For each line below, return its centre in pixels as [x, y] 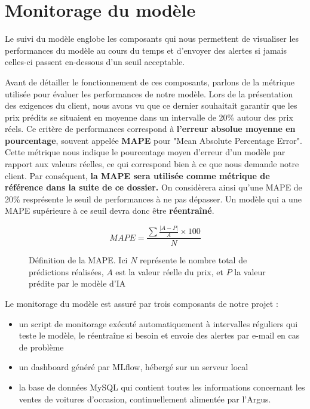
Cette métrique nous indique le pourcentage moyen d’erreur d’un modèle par [145, 152]
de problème [41, 347]
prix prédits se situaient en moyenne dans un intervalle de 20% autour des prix [149, 117]
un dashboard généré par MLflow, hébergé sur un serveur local [133, 367]
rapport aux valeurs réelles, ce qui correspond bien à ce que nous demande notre [152, 164]
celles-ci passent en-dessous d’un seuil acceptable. [95, 62]
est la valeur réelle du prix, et [169, 271]
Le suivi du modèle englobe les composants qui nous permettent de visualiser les [152, 39]
